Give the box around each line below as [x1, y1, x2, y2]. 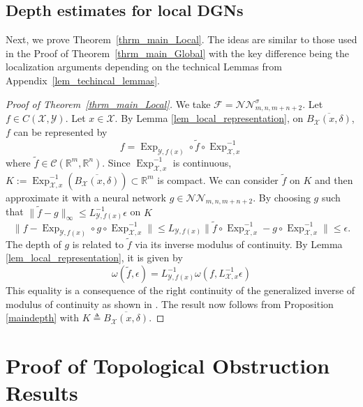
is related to [72, 236, 124, 251]
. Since [102, 155, 131, 169]
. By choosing [253, 190, 311, 204]
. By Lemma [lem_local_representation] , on [114, 111, 304, 125]
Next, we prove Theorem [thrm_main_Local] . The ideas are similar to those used [6, 32, 357, 47]
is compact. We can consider [157, 172, 279, 187]
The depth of [6, 236, 61, 251]
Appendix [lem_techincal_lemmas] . [6, 72, 160, 87]
